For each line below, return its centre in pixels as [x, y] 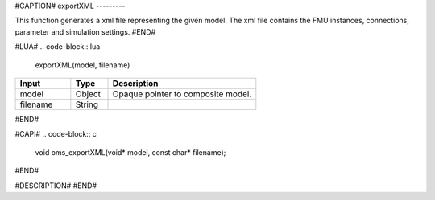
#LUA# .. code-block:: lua [58, 47]
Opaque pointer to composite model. [182, 94]
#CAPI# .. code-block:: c [56, 134]
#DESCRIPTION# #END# [56, 186]
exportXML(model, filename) [83, 65]
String [87, 104]
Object [88, 94]
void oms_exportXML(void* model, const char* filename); [130, 152]
